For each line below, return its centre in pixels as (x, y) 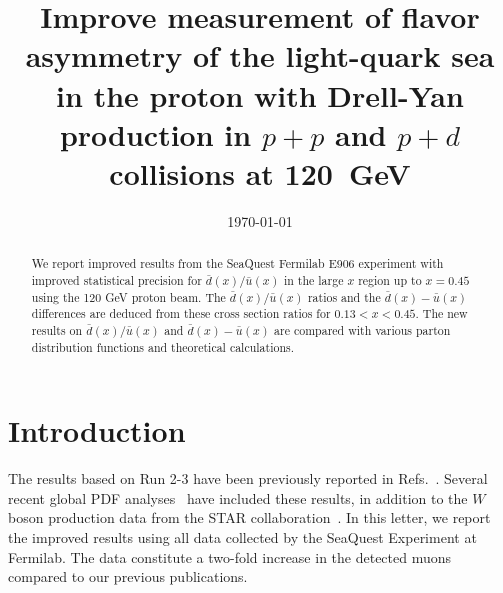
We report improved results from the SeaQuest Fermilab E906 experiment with (237, 263)
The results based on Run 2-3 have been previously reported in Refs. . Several (248, 478)
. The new (441, 313)
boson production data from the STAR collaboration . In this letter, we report (249, 517)
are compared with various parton (362, 329)
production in (155, 133)
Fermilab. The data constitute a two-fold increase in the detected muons (230, 556)
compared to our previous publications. (128, 576)
